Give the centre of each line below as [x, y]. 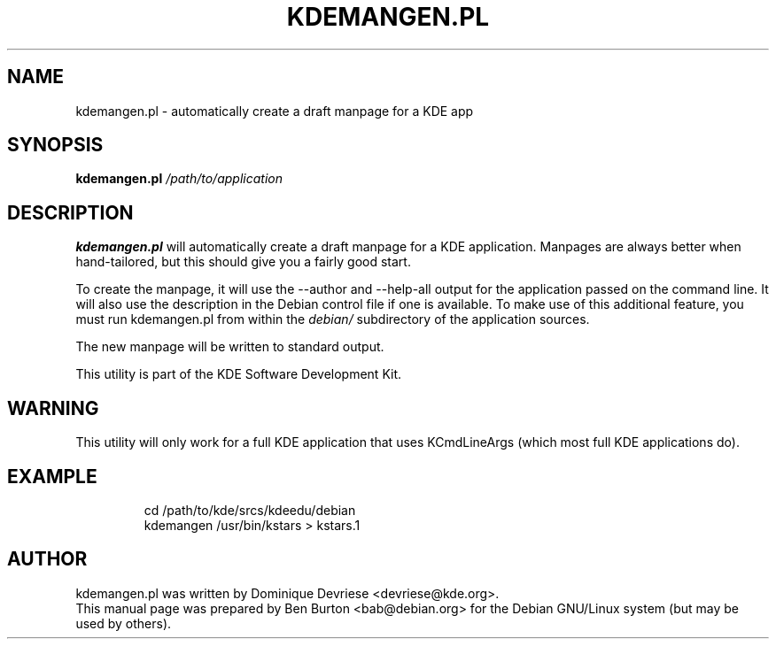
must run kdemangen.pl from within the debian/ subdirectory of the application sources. [333, 319]
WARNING [53, 408]
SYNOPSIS [55, 145]
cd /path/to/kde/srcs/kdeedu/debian [250, 510]
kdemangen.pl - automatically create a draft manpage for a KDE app [275, 111]
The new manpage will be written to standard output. [230, 347]
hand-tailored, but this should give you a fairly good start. [243, 262]
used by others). [124, 623]
